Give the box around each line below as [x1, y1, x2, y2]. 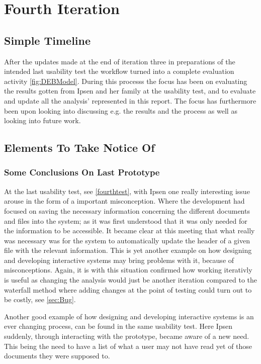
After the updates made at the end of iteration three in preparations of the [4, 56, 235, 66]
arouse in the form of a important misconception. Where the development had [4, 196, 245, 206]
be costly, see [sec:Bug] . [4, 294, 76, 305]
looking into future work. [4, 115, 81, 126]
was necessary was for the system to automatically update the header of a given [4, 235, 250, 245]
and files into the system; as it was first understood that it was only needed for [4, 215, 247, 226]
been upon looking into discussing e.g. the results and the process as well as [4, 105, 237, 116]
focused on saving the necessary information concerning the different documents [4, 205, 250, 216]
